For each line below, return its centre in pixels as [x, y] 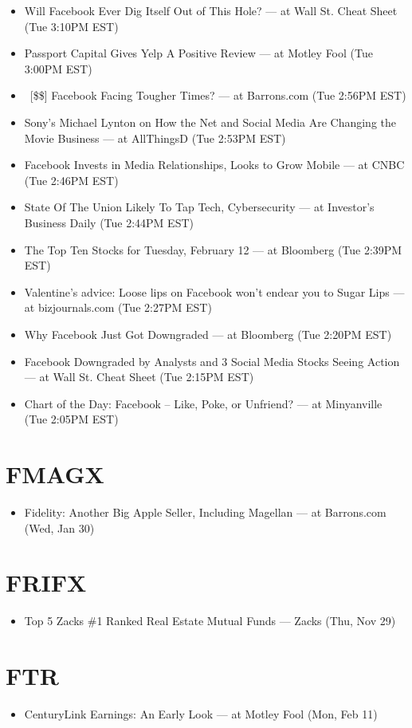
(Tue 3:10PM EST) [71, 26]
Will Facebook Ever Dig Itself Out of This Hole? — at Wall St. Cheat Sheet [211, 10]
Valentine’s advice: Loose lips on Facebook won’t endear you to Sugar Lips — [214, 291]
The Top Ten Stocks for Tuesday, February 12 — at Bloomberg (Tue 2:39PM [213, 249]
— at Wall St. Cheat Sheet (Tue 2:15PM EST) [139, 377]
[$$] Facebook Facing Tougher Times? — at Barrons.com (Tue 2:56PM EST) [218, 95]
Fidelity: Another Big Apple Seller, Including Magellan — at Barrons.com [205, 512]
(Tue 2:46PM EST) [71, 180]
